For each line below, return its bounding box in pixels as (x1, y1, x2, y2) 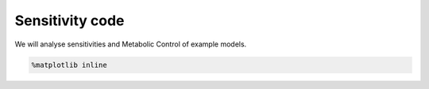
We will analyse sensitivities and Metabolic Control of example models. (14, 39, 247, 49)
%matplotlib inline (31, 60, 107, 69)
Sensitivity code (14, 12, 125, 29)
